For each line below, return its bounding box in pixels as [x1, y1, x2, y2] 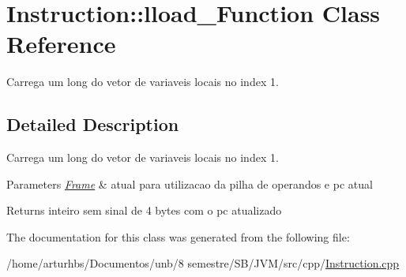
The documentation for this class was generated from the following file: [6, 228, 350, 245]
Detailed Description [6, 112, 179, 137]
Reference [6, 28, 116, 60]
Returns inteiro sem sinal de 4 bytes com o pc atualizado [6, 202, 282, 219]
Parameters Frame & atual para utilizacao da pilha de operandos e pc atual [6, 175, 373, 192]
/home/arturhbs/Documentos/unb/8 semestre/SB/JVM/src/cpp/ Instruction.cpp [6, 255, 400, 271]
